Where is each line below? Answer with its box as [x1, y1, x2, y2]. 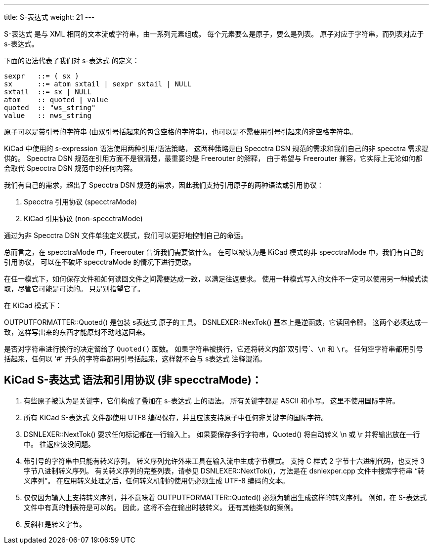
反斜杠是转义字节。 [24, 519, 86, 528]
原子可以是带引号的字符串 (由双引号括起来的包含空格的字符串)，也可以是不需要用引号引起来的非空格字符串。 [4, 127, 357, 136]
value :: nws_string [4, 112, 92, 119]
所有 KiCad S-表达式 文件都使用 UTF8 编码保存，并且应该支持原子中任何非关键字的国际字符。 [24, 413, 328, 422]
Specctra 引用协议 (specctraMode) [24, 197, 137, 206]
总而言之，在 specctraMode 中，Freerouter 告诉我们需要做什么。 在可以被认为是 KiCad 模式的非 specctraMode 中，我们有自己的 [4, 248, 424, 256]
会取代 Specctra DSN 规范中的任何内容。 [4, 164, 137, 172]
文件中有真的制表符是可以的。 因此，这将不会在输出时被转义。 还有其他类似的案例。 [24, 503, 298, 511]
